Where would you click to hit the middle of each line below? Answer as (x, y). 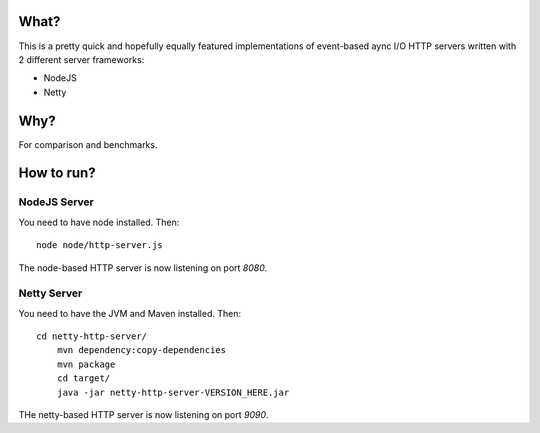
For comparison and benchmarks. (88, 144)
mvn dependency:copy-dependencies (141, 350)
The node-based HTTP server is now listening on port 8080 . (143, 267)
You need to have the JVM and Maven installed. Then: (130, 313)
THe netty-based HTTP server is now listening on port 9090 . (143, 415)
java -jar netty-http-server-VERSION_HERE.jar (173, 392)
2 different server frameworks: (81, 59)
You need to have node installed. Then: (99, 222)
